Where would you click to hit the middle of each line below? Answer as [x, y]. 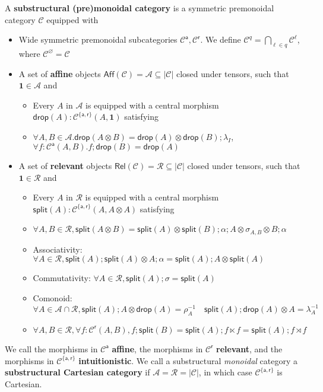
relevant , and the [249, 348]
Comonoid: [53, 298]
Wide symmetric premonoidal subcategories [98, 39]
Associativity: [58, 249]
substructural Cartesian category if [77, 372]
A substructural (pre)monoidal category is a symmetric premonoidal [140, 8]
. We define [221, 39]
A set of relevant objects [65, 166]
